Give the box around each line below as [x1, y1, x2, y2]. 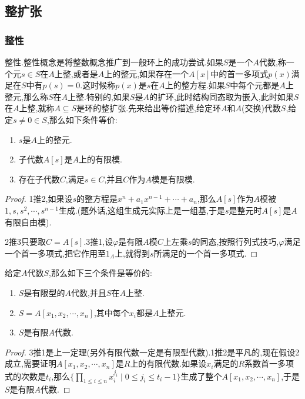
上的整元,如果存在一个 [104, 67, 189, 79]
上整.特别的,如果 [68, 90, 130, 102]
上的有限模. [79, 153, 122, 165]
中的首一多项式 [210, 67, 269, 79]
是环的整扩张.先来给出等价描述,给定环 [76, 102, 221, 114]
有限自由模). [5, 215, 52, 228]
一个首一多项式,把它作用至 [5, 247, 106, 259]
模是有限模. [151, 172, 195, 185]
